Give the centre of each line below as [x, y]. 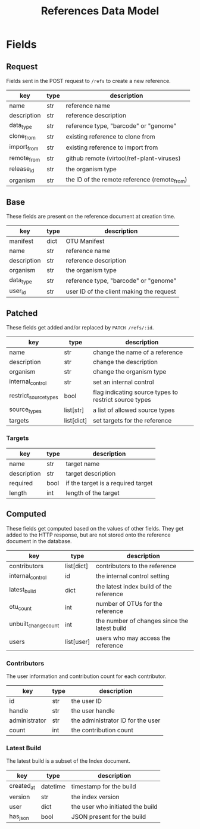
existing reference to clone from [110, 137]
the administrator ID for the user [116, 720]
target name [83, 464]
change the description [125, 362]
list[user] [77, 642]
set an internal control [124, 382]
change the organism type [130, 372]
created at [22, 787]
